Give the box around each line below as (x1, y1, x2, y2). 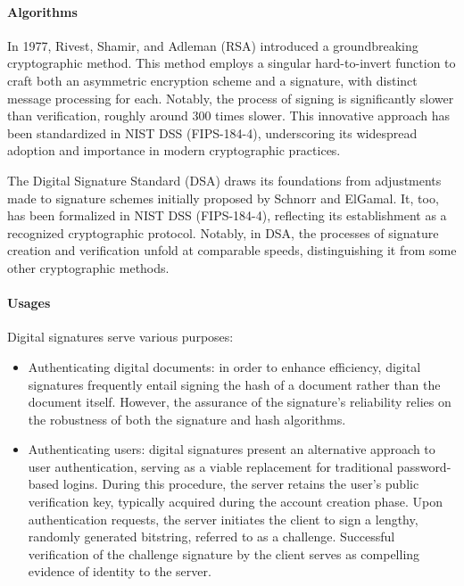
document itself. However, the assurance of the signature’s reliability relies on (28, 392, 452, 411)
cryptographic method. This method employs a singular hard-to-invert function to (7, 54, 456, 72)
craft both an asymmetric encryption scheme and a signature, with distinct (7, 70, 418, 89)
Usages (7, 293, 51, 312)
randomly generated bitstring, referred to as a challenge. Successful (28, 527, 395, 546)
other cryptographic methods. (7, 258, 170, 276)
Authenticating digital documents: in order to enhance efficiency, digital (28, 357, 421, 376)
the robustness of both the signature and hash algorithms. (28, 409, 346, 428)
